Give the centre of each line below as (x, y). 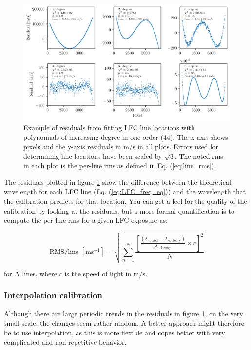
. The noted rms (199, 156)
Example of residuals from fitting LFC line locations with (109, 127)
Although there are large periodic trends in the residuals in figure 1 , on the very (124, 313)
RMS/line (64, 252)
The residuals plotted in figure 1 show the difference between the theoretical (117, 182)
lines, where (40, 273)
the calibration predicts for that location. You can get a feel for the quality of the (125, 201)
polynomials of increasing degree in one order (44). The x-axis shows (126, 137)
